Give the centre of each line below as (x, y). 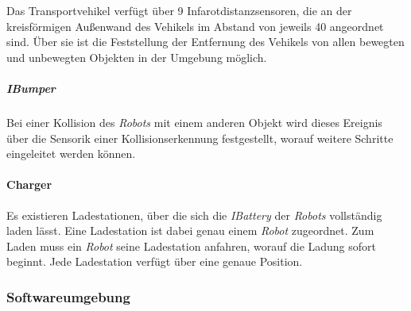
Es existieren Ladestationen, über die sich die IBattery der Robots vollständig (194, 215)
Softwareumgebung (68, 296)
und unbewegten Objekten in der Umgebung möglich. (137, 57)
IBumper (31, 88)
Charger (29, 184)
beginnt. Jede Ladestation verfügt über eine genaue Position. (155, 261)
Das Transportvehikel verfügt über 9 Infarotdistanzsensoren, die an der (179, 10)
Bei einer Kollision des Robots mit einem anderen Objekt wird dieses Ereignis (194, 122)
